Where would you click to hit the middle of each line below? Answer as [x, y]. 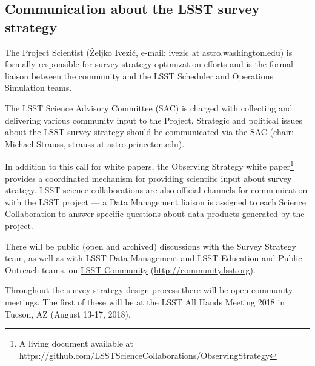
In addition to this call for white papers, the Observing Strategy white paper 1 [149, 165]
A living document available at [76, 343]
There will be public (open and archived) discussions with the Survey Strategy [151, 246]
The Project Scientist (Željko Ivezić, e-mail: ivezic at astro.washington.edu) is [149, 52]
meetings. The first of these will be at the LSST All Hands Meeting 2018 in [145, 301]
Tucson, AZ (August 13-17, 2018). [68, 314]
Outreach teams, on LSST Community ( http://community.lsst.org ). [130, 269]
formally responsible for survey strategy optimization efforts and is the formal [149, 64]
